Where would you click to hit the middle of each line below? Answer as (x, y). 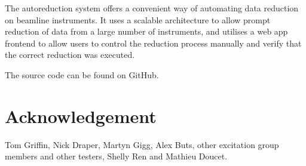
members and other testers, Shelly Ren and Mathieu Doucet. (116, 156)
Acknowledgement (81, 116)
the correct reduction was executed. (70, 55)
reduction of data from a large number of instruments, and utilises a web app (146, 31)
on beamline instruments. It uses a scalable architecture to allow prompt (138, 19)
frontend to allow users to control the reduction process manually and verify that (153, 43)
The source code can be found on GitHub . (82, 74)
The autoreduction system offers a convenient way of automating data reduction (152, 8)
